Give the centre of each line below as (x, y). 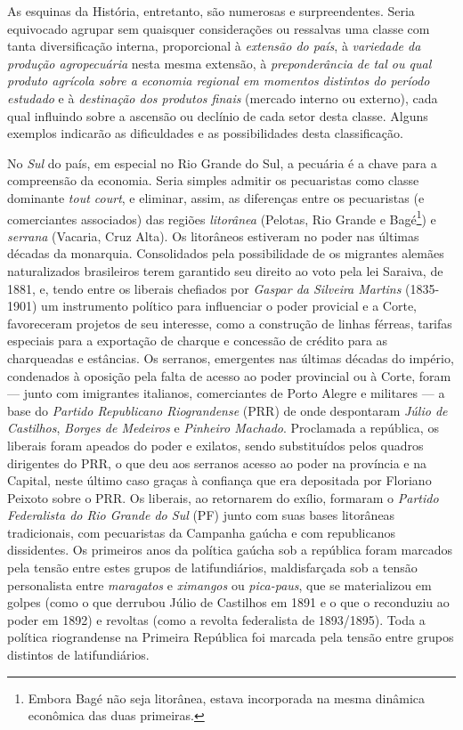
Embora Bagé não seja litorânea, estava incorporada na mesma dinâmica (227, 698)
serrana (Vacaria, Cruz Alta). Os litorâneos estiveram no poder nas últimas (213, 235)
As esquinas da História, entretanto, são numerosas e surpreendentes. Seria (211, 11)
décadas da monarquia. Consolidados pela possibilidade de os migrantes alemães (226, 253)
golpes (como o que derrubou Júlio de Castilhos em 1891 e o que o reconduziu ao (228, 602)
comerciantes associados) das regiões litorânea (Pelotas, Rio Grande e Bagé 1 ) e (222, 217)
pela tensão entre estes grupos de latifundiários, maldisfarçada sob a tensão (212, 568)
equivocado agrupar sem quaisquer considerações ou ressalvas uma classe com (219, 28)
